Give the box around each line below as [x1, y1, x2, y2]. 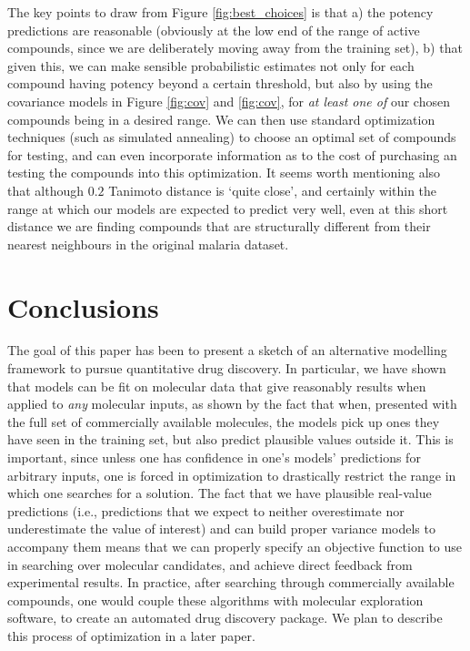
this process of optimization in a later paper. [7, 626, 255, 645]
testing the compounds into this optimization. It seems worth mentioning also [7, 163, 441, 182]
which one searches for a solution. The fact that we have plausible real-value [7, 483, 432, 503]
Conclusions [7, 288, 159, 325]
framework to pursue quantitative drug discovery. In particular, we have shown [7, 359, 446, 378]
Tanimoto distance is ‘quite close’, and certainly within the [108, 180, 437, 199]
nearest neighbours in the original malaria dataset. [7, 234, 289, 253]
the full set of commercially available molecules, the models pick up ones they [7, 412, 440, 431]
